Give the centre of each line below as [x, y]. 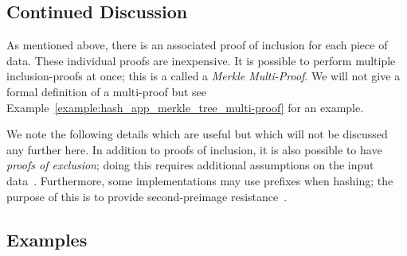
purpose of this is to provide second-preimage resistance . [147, 196]
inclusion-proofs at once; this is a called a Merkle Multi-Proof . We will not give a [203, 76]
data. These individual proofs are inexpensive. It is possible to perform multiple [201, 60]
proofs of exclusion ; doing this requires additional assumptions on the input [190, 165]
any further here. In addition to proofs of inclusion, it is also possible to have [194, 149]
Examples [47, 239]
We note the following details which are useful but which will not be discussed [197, 134]
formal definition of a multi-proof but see [107, 91]
